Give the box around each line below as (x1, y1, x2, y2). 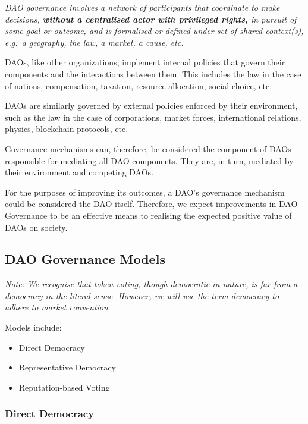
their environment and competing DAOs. (5, 166, 154, 178)
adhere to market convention (5, 301, 108, 313)
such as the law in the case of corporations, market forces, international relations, (5, 111, 301, 123)
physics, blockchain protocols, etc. (5, 123, 128, 135)
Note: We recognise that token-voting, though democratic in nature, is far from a (5, 278, 298, 290)
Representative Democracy (18, 361, 116, 373)
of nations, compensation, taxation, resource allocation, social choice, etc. (5, 79, 272, 92)
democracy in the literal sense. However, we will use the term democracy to (5, 289, 279, 301)
